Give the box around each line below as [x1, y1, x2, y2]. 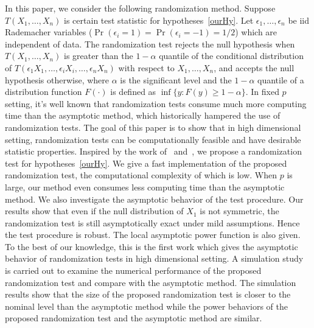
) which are [235, 26, 277, 38]
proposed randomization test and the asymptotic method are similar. [5, 312, 262, 324]
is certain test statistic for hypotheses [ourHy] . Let [64, 13, 254, 26]
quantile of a [257, 73, 304, 86]
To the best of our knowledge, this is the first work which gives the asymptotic [5, 240, 298, 253]
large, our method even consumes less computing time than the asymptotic [5, 180, 285, 193]
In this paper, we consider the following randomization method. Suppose [5, 2, 276, 14]
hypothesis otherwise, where [5, 73, 110, 86]
